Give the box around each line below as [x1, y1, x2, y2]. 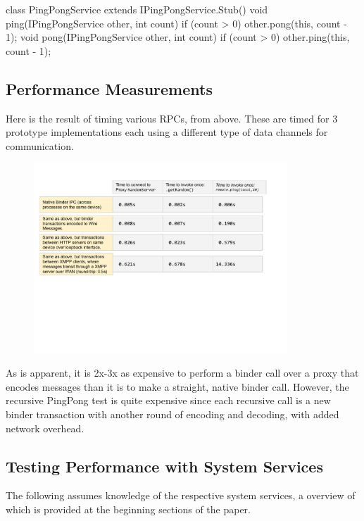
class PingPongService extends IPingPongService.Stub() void [6, 2, 268, 16]
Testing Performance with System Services [6, 455, 323, 477]
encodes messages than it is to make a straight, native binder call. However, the [6, 379, 349, 394]
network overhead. [6, 420, 84, 435]
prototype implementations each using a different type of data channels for [6, 125, 328, 139]
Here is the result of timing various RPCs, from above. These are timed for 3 [6, 111, 338, 125]
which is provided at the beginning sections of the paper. [6, 502, 251, 516]
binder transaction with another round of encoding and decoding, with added [6, 407, 339, 422]
